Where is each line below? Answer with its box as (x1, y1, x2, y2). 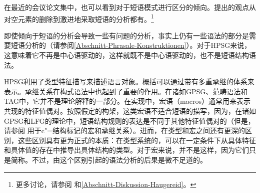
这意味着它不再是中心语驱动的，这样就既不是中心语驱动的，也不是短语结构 (4, 50, 249, 60)
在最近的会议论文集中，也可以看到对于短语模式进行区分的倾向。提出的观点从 (4, 2, 256, 12)
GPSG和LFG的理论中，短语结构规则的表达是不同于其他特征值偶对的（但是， (4, 115, 255, 126)
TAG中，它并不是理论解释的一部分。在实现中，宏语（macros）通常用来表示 (4, 96, 250, 106)
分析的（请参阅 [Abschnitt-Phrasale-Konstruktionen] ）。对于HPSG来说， (24, 40, 251, 50)
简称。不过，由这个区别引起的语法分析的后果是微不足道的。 (10, 154, 207, 165)
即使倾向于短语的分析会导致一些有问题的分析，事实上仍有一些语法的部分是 (4, 30, 249, 40)
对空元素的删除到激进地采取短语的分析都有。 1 (4, 12, 154, 24)
